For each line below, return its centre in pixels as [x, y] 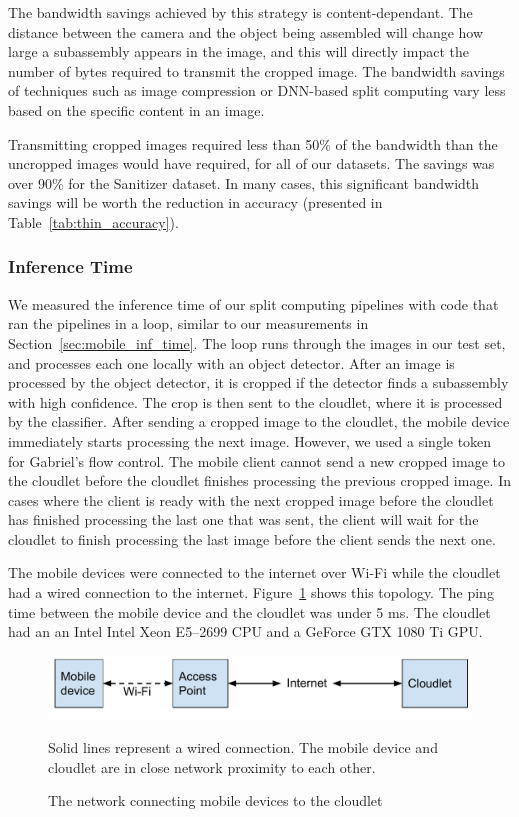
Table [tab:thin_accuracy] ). [93, 221]
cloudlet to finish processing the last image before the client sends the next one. [252, 538]
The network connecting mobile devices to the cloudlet [215, 800]
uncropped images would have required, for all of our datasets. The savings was [251, 163]
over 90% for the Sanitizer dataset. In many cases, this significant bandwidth [244, 182]
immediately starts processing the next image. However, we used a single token [250, 440]
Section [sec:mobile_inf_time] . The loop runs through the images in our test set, [257, 342]
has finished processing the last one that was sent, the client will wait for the [243, 519]
